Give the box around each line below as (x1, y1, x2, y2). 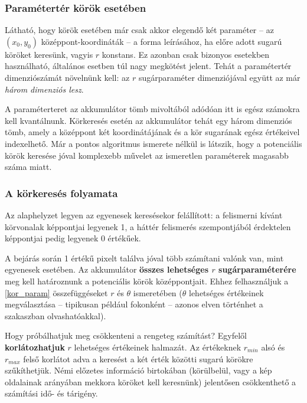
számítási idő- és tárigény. (5, 387, 98, 399)
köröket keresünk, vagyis (5, 48, 93, 60)
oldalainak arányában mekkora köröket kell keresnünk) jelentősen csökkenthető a (5, 375, 296, 388)
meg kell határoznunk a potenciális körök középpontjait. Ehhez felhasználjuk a (5, 274, 289, 287)
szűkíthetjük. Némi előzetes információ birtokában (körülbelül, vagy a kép (5, 364, 272, 376)
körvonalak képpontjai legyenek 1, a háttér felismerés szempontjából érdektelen (5, 220, 291, 232)
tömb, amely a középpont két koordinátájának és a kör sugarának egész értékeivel (5, 126, 300, 138)
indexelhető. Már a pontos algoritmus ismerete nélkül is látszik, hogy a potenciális (5, 137, 302, 149)
